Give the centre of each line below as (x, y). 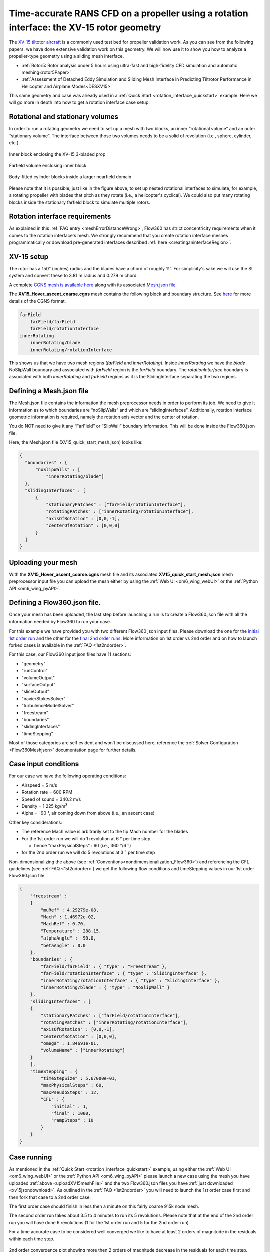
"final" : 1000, (71, 1113)
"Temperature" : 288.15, (71, 931)
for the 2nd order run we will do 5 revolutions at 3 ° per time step (88, 853)
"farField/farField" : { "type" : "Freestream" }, (104, 966)
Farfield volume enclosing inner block (48, 165)
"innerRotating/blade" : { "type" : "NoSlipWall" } (105, 987)
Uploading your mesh (43, 563)
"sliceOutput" (36, 692)
